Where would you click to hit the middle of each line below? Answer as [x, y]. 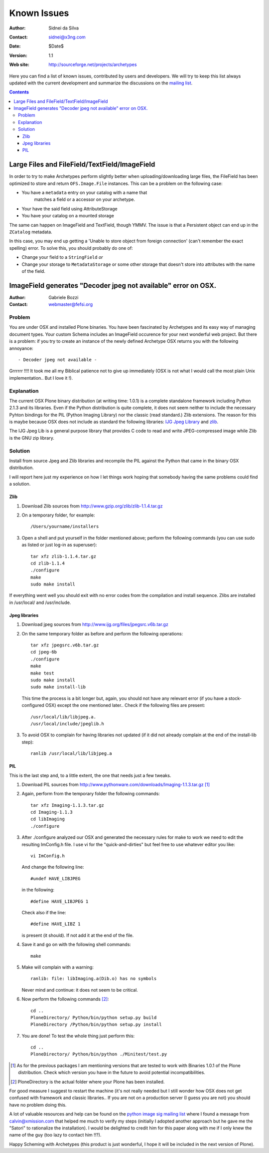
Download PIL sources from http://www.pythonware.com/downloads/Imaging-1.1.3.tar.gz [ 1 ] [116, 784]
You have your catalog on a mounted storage [68, 216]
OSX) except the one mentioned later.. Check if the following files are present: [125, 705]
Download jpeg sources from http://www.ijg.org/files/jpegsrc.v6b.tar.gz [95, 624]
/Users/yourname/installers [65, 527]
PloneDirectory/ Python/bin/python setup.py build [94, 1017]
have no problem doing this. [38, 1105]
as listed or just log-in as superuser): [59, 545]
